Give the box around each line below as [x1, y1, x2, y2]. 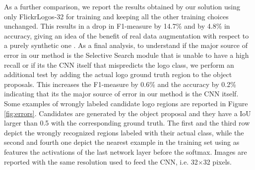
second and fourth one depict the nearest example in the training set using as [4, 137, 240, 147]
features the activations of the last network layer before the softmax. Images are [4, 146, 247, 157]
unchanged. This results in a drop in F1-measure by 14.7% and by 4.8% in [4, 21, 230, 31]
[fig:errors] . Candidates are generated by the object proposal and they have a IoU [4, 108, 251, 118]
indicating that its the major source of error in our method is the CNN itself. [4, 88, 239, 99]
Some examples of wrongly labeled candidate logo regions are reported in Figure [4, 98, 248, 108]
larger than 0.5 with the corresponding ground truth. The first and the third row [4, 118, 250, 128]
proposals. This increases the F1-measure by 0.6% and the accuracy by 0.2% [4, 79, 236, 89]
